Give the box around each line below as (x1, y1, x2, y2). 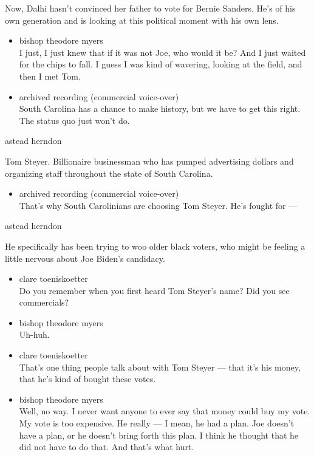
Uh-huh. (19, 328, 50, 341)
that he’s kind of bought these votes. (19, 372, 156, 385)
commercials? (19, 296, 69, 309)
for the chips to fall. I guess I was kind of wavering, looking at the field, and (19, 58, 302, 70)
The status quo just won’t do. (19, 114, 130, 126)
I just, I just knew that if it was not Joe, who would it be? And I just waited (19, 46, 306, 58)
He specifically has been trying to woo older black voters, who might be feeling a (5, 239, 305, 252)
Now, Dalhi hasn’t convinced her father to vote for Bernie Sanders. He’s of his (5, 2, 296, 14)
